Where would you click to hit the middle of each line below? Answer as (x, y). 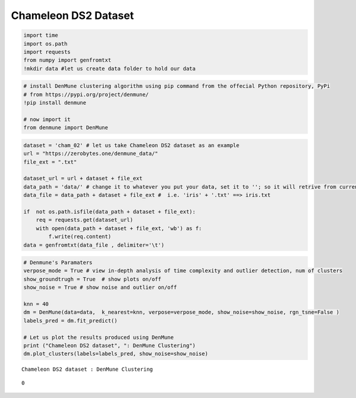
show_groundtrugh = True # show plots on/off (92, 279)
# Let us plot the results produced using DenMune (99, 337)
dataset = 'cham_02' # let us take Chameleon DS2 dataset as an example (131, 145)
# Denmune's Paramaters (58, 263)
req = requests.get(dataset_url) (85, 220)
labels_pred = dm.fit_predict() (71, 321)
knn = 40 (36, 304)
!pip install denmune (55, 103)
